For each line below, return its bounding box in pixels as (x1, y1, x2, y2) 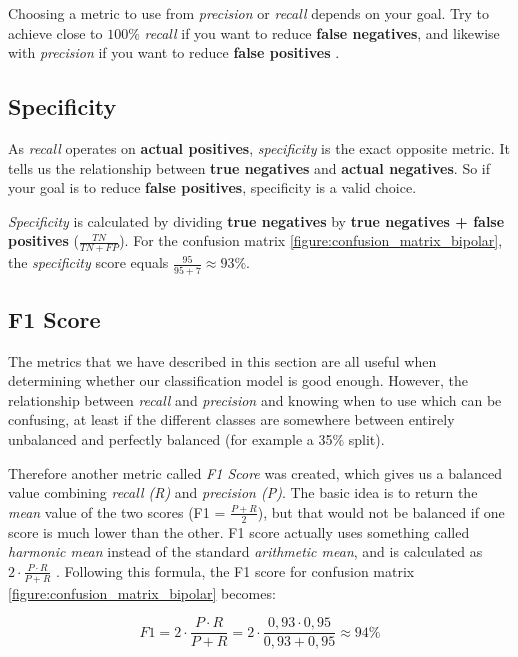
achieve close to (8, 22, 103, 43)
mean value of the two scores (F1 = (8, 501, 226, 522)
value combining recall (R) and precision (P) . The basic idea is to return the (8, 482, 478, 503)
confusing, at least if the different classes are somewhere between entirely (8, 409, 455, 430)
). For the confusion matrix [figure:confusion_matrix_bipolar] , (119, 230, 503, 251)
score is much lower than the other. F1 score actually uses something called (8, 521, 470, 542)
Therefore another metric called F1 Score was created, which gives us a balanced (8, 462, 502, 483)
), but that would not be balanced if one (257, 501, 505, 522)
